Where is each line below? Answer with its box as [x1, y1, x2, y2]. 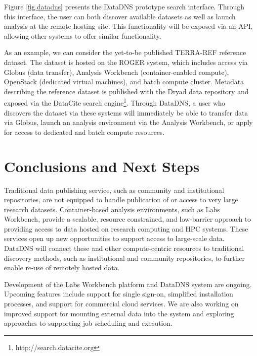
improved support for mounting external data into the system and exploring [4, 308, 234, 318]
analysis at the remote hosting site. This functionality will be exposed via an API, [4, 21, 253, 31]
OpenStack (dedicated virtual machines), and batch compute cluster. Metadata [4, 76, 244, 87]
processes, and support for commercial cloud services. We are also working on [4, 298, 239, 309]
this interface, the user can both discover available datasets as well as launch [4, 11, 236, 21]
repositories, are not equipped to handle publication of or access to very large [4, 194, 238, 205]
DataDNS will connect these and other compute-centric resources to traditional [4, 243, 244, 253]
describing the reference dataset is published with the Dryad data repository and [4, 86, 249, 96]
